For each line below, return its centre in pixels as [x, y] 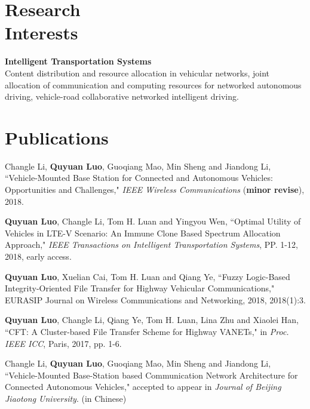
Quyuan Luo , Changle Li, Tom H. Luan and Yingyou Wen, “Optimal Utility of [153, 221]
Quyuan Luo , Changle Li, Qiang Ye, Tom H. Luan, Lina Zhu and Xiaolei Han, [152, 320]
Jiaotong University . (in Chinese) [66, 398]
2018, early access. [38, 256]
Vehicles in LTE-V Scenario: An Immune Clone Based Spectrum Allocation [143, 233]
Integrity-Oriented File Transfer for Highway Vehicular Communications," [140, 288]
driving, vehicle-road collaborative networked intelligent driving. [122, 96]
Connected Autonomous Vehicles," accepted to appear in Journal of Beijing [143, 387]
